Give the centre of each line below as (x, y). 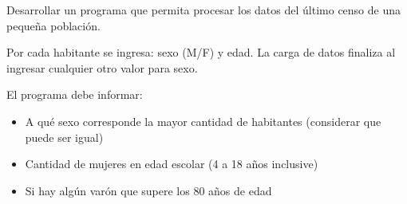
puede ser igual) (64, 137)
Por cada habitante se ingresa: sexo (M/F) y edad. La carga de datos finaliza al (201, 52)
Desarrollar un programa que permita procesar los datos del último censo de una (204, 10)
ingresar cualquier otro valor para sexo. (102, 67)
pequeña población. (53, 25)
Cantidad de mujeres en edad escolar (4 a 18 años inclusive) (172, 164)
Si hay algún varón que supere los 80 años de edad (148, 190)
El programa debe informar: (75, 94)
